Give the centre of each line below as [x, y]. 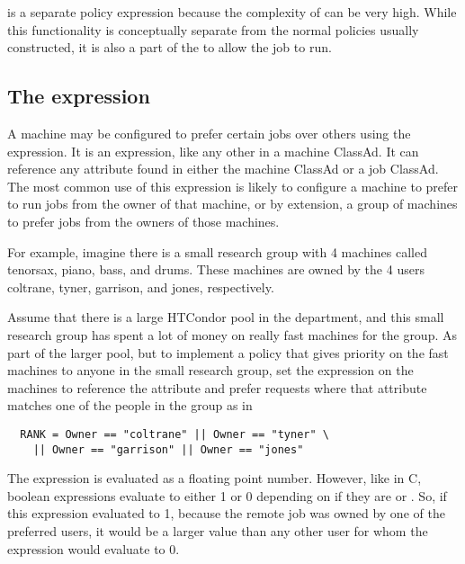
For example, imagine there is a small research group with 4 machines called [217, 251]
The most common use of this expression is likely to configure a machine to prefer [233, 186]
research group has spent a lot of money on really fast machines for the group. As [232, 334]
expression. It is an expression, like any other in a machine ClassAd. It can [213, 151]
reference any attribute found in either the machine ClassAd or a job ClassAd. [223, 169]
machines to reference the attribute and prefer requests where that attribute [217, 387]
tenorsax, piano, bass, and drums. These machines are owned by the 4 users [216, 269]
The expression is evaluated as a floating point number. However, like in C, [215, 478]
